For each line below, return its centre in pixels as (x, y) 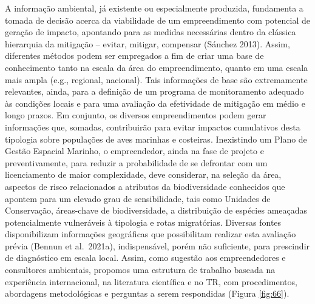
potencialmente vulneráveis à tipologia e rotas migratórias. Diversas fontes (143, 222)
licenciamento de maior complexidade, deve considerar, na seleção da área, (143, 174)
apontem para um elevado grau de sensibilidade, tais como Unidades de (138, 198)
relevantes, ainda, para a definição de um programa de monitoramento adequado (154, 91)
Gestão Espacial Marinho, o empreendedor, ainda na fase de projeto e (134, 151)
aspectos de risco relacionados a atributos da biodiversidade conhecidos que (145, 186)
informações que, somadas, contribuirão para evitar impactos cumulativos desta (153, 127)
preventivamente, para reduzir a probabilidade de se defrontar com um (136, 162)
